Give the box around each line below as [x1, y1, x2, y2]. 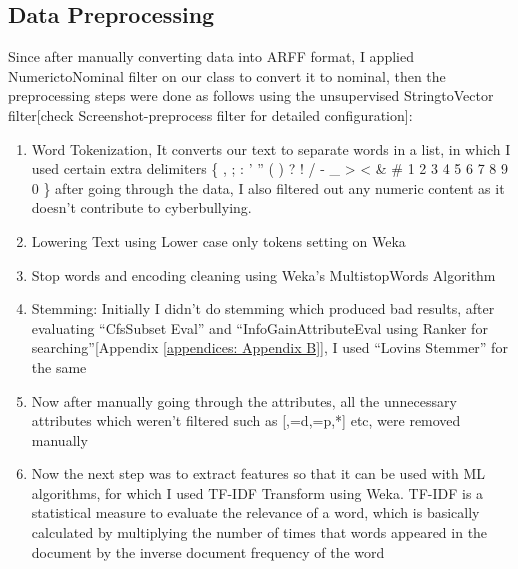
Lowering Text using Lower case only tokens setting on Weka [31, 230, 406, 251]
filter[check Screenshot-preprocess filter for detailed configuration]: [8, 104, 413, 125]
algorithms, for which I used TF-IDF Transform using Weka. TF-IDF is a [31, 482, 484, 503]
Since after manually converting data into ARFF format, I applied [8, 46, 414, 67]
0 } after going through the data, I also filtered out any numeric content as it [31, 177, 505, 198]
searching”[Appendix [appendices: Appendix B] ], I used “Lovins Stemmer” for [31, 337, 508, 358]
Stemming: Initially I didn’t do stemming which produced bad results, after [31, 298, 495, 319]
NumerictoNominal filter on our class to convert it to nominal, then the [8, 65, 446, 86]
